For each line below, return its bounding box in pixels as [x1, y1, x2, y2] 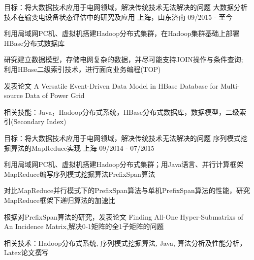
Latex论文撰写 [4, 247, 49, 258]
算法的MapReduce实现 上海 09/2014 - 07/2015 [10, 142, 155, 153]
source [4, 90, 23, 100]
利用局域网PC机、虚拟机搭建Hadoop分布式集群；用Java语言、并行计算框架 [4, 159, 244, 169]
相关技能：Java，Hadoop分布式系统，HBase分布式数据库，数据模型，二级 [4, 106, 240, 117]
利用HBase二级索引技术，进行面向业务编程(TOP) [4, 64, 161, 74]
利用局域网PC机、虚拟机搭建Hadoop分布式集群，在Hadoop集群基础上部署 [4, 28, 240, 38]
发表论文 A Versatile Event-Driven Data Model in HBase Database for [4, 80, 219, 91]
